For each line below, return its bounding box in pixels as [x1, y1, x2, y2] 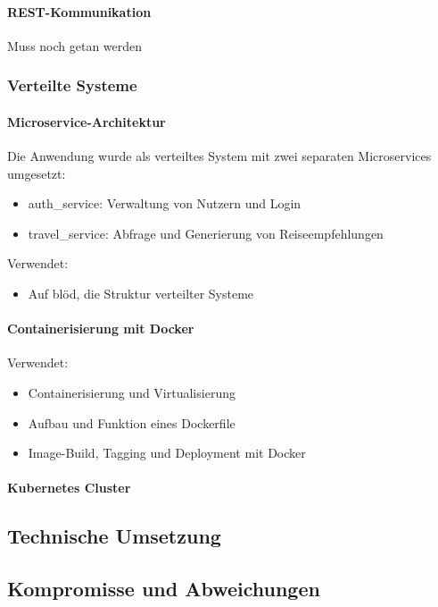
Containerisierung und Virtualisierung [28, 383, 236, 401]
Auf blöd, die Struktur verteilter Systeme [28, 284, 254, 302]
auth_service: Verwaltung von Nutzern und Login [28, 194, 302, 213]
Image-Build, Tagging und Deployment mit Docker [28, 443, 306, 462]
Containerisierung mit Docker [7, 319, 194, 338]
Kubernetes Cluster [7, 478, 131, 497]
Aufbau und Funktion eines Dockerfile [28, 413, 236, 432]
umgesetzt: [7, 164, 66, 182]
